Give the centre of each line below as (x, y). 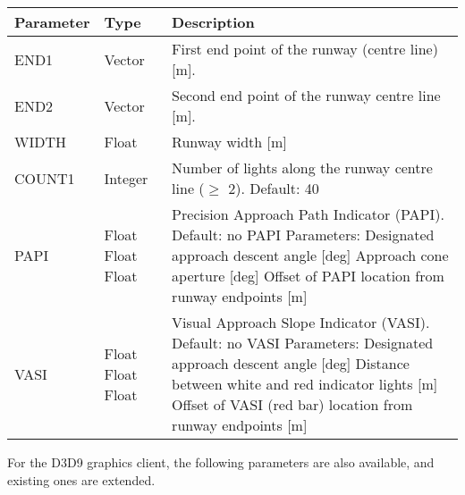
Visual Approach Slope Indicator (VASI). (301, 322)
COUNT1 (45, 178)
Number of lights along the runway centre (302, 168)
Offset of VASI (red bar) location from (292, 404)
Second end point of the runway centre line (306, 95)
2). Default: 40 (274, 188)
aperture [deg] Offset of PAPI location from (308, 276)
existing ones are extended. (81, 479)
